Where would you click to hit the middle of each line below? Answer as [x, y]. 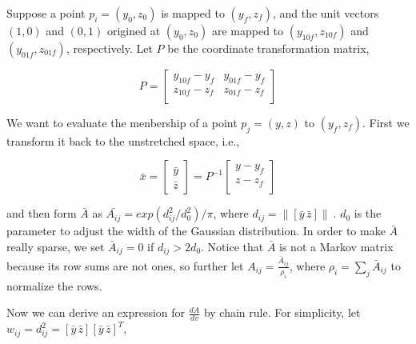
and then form [42, 213]
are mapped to [248, 30]
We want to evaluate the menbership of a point [122, 122]
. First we [386, 122]
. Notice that [232, 246]
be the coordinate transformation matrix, [268, 48]
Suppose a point [46, 13]
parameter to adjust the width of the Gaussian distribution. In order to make [196, 231]
